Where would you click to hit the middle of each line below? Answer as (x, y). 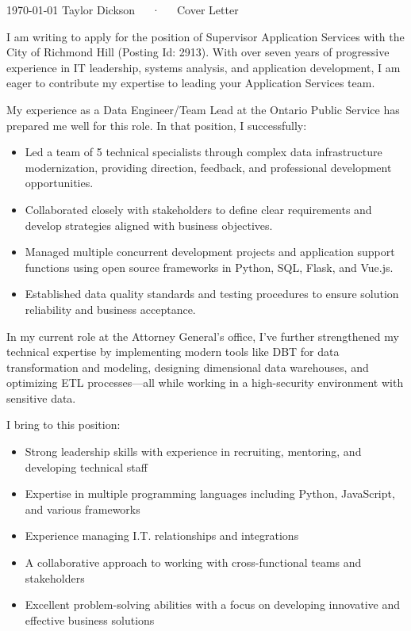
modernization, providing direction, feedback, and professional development (208, 167)
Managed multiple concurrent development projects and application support (210, 252)
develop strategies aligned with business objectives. (149, 225)
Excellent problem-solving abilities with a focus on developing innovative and (213, 604)
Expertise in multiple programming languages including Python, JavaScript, (210, 493)
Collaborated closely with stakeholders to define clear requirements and (198, 209)
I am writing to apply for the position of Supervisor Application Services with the (205, 36)
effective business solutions (90, 620)
